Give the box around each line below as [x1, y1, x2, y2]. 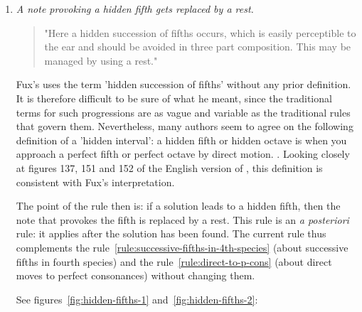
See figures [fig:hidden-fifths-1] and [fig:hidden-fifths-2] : [16, 291, 258, 306]
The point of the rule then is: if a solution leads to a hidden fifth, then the [16, 198, 341, 213]
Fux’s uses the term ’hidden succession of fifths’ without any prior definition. [16, 77, 351, 92]
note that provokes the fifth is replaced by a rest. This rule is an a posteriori [16, 212, 349, 227]
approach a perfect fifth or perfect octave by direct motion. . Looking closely [16, 146, 350, 161]
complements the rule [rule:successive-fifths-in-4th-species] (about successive [16, 240, 348, 254]
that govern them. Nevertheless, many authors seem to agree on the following [16, 119, 353, 134]
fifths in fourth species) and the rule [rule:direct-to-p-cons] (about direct [16, 254, 332, 269]
